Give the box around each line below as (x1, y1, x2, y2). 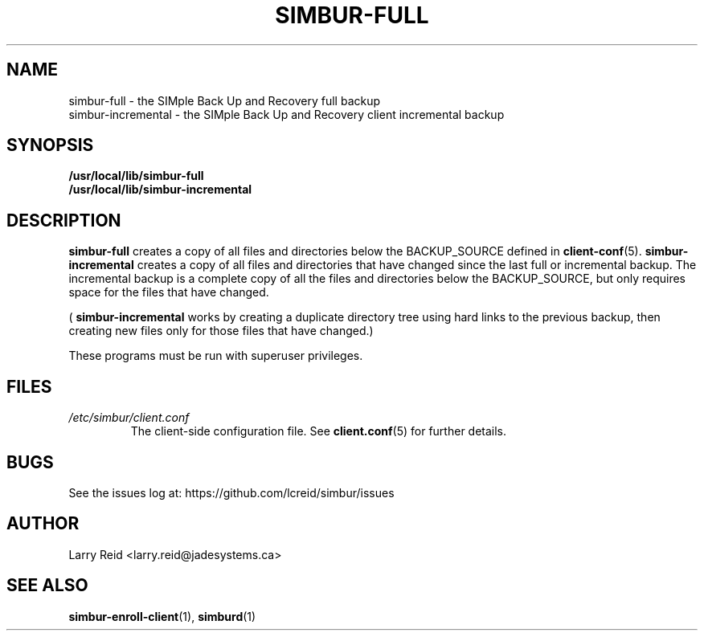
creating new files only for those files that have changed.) (68, 324, 374, 338)
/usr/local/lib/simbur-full (68, 169, 204, 183)
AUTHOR (6, 513, 80, 534)
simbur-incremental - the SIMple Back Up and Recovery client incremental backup (68, 107, 505, 121)
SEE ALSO (6, 575, 88, 596)
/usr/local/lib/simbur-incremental (68, 182, 252, 197)
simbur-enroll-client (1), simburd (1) (68, 609, 256, 623)
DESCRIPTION (6, 210, 121, 231)
